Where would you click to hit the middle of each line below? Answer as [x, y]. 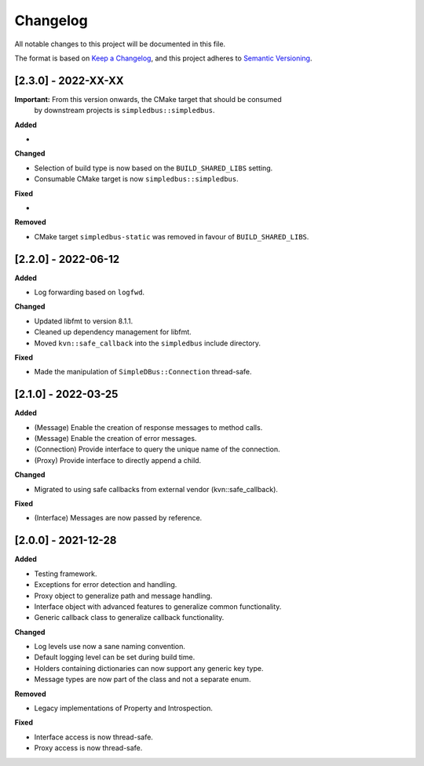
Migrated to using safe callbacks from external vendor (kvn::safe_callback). [156, 489]
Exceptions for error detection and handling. [106, 585]
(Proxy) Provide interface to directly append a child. [118, 460]
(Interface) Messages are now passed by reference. [118, 518]
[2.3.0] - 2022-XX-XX [69, 80]
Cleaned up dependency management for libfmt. [113, 332]
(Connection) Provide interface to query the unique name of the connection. [157, 449]
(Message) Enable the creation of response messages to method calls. [148, 427]
